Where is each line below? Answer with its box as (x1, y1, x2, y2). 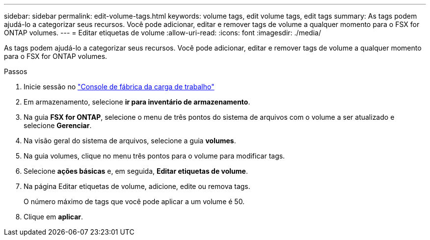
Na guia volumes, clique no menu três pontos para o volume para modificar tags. (24, 152, 285, 160)
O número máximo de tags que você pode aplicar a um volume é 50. (24, 197, 245, 206)
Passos (4, 67, 27, 76)
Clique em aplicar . (24, 213, 83, 221)
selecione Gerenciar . (24, 121, 92, 130)
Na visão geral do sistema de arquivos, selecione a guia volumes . (24, 136, 236, 145)
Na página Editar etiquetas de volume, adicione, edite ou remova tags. (24, 182, 250, 190)
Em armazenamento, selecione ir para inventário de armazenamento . (24, 98, 250, 106)
